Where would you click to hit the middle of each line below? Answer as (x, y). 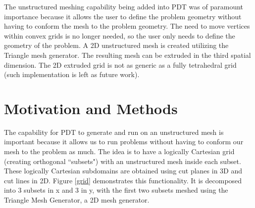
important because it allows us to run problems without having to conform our (124, 142)
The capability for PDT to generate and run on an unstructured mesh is (114, 132)
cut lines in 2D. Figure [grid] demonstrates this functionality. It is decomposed (123, 180)
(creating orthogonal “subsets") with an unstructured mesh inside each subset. (123, 161)
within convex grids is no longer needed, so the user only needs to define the (120, 35)
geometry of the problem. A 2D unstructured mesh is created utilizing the (116, 45)
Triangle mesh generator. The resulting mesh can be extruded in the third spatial (127, 55)
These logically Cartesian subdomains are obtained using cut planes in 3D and (123, 171)
